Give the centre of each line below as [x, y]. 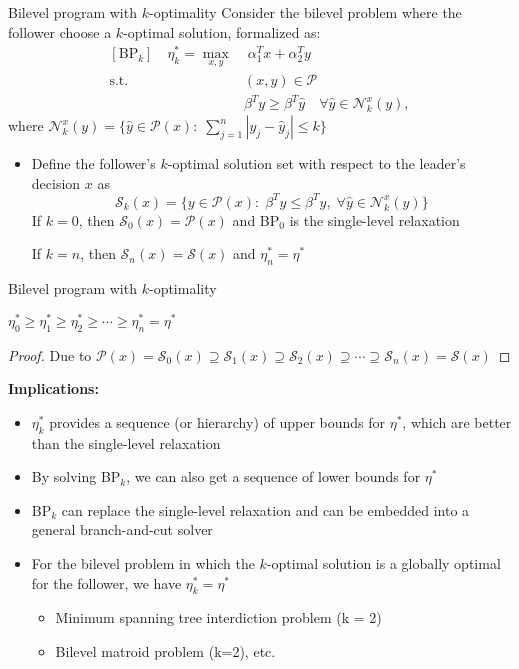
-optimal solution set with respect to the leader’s [316, 163]
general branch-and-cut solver [122, 529]
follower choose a [60, 31]
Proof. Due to [50, 354]
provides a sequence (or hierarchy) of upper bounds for [217, 421]
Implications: [53, 388]
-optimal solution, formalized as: [222, 31]
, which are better [457, 421]
